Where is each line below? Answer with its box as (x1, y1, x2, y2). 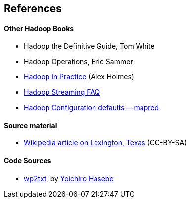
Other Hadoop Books (4, 24, 74, 33)
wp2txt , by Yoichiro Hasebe (24, 174, 114, 183)
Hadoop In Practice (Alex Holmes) (24, 72, 134, 81)
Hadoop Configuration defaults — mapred (24, 103, 159, 112)
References (4, 2, 62, 15)
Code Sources (4, 156, 51, 165)
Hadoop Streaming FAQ (24, 88, 100, 97)
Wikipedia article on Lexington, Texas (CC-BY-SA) (24, 138, 187, 147)
